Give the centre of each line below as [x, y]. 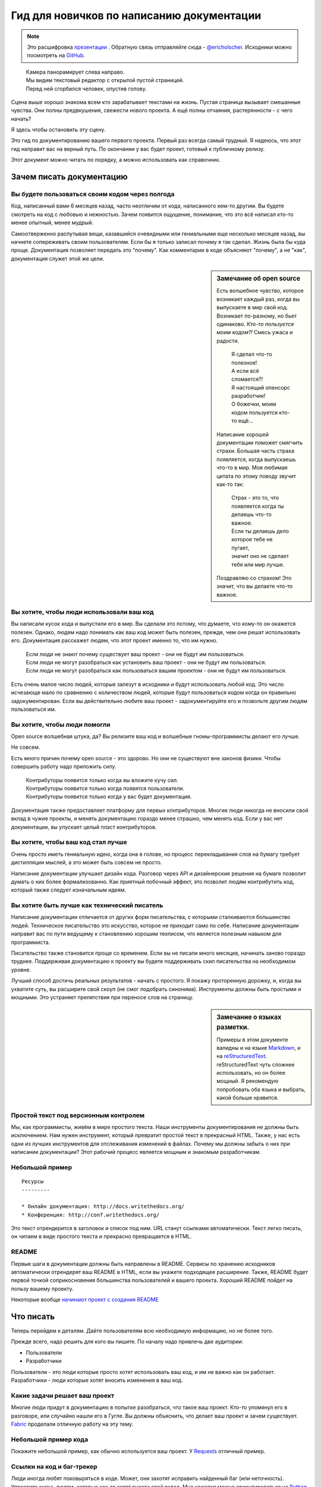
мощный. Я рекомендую [248, 1081]
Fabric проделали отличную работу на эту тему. [72, 1424]
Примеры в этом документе [252, 1039]
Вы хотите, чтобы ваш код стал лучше [69, 842]
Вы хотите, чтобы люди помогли [61, 724]
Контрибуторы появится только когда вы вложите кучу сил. [102, 780]
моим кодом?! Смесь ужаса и [255, 332]
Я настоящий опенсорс [261, 387]
